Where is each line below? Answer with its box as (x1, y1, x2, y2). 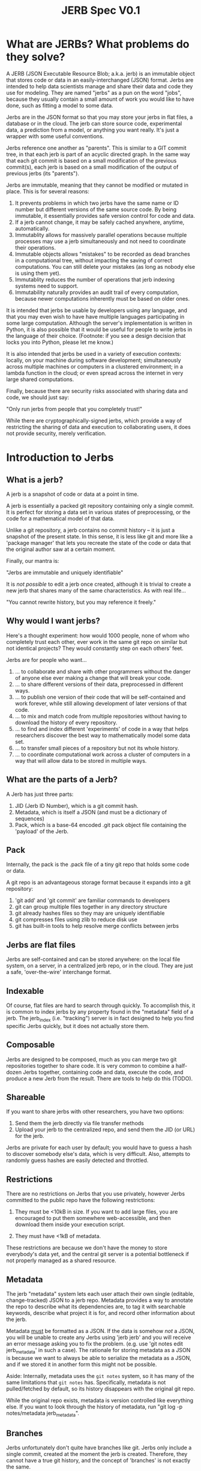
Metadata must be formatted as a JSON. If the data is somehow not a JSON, (6, 1328, 195, 1335)
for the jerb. (14, 1133, 44, 1140)
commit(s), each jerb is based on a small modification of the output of (6, 163, 179, 170)
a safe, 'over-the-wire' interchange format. (6, 969, 112, 976)
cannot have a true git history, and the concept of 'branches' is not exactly (6, 1457, 191, 1464)
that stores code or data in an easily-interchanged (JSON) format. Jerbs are (6, 76, 194, 83)
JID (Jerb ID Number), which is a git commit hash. (14, 802, 139, 809)
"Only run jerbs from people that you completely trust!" (6, 405, 143, 412)
